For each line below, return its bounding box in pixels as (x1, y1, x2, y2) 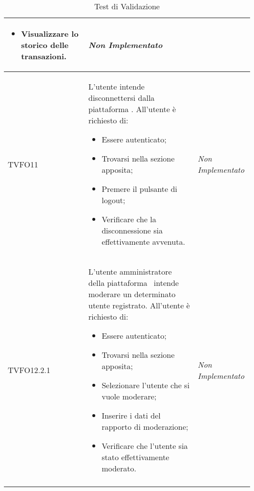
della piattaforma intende (88, 277, 179, 288)
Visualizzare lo (21, 28, 79, 39)
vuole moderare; (102, 391, 157, 402)
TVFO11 (8, 158, 39, 170)
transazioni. (21, 50, 67, 62)
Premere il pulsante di (102, 183, 177, 194)
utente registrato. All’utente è (88, 300, 190, 311)
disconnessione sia (102, 225, 163, 236)
